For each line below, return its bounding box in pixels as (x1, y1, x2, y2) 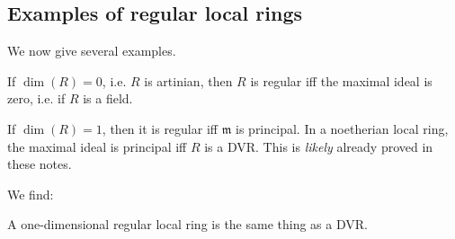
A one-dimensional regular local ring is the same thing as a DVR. (7, 215, 368, 234)
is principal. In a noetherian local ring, (236, 119, 449, 137)
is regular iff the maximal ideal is (250, 71, 433, 90)
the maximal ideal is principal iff (7, 137, 187, 155)
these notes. (7, 155, 72, 173)
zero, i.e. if (7, 89, 66, 108)
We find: (7, 184, 54, 203)
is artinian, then (144, 71, 233, 90)
